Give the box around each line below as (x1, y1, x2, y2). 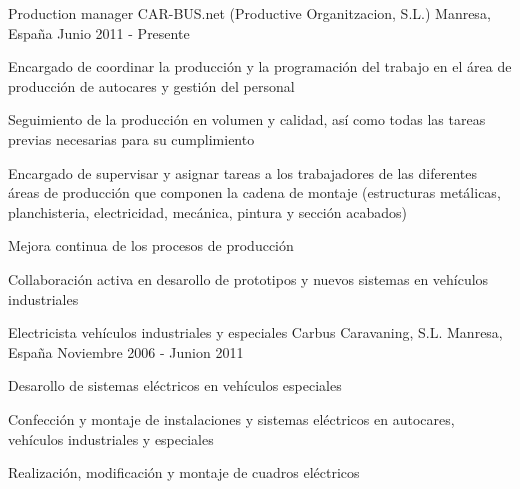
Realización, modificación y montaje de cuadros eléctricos (8, 462, 360, 483)
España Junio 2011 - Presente (8, 22, 190, 43)
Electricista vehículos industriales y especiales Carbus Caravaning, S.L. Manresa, (8, 322, 503, 343)
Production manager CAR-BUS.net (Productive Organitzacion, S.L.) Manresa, (8, 3, 491, 23)
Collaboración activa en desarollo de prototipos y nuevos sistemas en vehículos (8, 268, 489, 289)
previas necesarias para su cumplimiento (8, 128, 255, 149)
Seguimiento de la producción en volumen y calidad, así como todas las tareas (8, 109, 486, 130)
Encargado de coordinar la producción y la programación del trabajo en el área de (8, 56, 512, 77)
